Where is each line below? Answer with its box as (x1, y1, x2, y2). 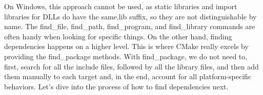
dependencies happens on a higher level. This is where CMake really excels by (4, 41, 249, 52)
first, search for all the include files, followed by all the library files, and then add (4, 61, 259, 72)
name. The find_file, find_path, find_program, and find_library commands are (4, 21, 255, 32)
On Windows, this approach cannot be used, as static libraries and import (4, 1, 237, 11)
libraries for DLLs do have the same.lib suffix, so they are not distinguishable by (4, 11, 257, 21)
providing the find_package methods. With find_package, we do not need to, (4, 51, 248, 61)
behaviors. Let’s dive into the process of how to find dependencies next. (4, 81, 229, 91)
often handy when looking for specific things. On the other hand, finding (4, 31, 232, 41)
